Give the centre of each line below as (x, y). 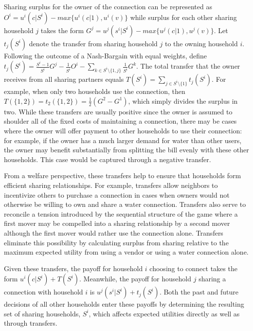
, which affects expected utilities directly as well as (164, 313)
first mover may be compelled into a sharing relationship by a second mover (117, 223)
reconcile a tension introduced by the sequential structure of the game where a (121, 213)
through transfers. (31, 323)
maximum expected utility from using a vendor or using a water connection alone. (126, 252)
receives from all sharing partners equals (64, 79)
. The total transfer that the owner (188, 66)
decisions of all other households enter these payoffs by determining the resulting (124, 304)
